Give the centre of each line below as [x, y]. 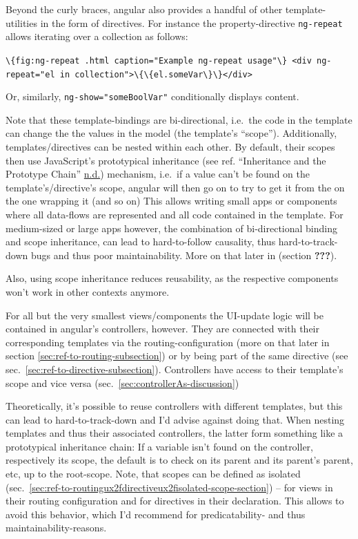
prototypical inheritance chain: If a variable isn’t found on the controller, [159, 446]
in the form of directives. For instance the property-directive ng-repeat [191, 22]
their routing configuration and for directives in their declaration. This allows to [175, 501]
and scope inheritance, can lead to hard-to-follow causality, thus [141, 242]
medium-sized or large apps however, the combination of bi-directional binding [171, 228]
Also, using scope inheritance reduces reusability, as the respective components [172, 278]
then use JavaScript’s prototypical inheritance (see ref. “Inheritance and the [166, 160]
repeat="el [30, 74]
